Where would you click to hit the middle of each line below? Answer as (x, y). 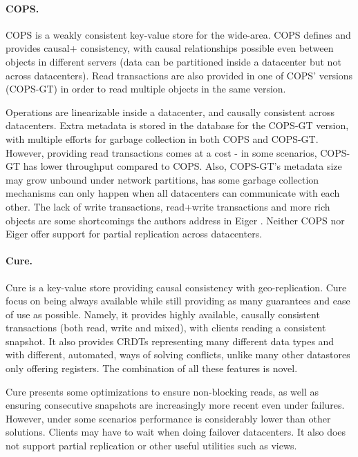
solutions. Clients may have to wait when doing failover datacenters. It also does (176, 432)
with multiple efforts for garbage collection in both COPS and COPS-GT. (162, 138)
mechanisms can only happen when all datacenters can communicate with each (173, 193)
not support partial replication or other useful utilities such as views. (151, 446)
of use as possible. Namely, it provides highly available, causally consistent (163, 314)
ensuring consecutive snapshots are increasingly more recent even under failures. (175, 405)
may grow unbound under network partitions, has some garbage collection (162, 179)
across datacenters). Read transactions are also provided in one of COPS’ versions (179, 75)
